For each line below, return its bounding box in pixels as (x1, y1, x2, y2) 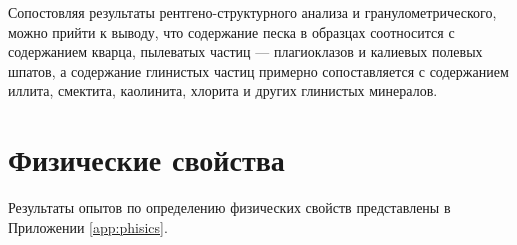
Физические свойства (8, 139, 285, 180)
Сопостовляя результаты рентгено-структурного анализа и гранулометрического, (8, 2, 497, 22)
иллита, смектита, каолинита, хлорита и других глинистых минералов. (8, 80, 438, 101)
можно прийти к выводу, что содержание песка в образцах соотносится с (8, 21, 455, 42)
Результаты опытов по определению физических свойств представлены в (8, 197, 451, 218)
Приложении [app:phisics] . (8, 216, 168, 237)
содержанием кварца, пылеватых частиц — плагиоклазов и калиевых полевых (8, 41, 483, 62)
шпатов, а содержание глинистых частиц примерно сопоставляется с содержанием (8, 60, 509, 81)
